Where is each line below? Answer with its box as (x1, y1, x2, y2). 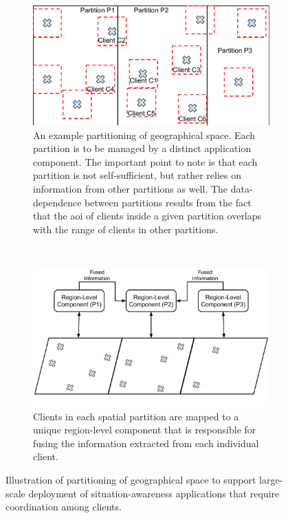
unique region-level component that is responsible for (33, 422, 256, 437)
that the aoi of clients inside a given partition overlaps (33, 208, 262, 223)
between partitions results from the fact (85, 195, 252, 209)
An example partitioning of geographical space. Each (33, 127, 256, 142)
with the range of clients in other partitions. (33, 222, 219, 236)
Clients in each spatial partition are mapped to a (33, 409, 239, 423)
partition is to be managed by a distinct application (33, 141, 252, 155)
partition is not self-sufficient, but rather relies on (33, 168, 242, 182)
